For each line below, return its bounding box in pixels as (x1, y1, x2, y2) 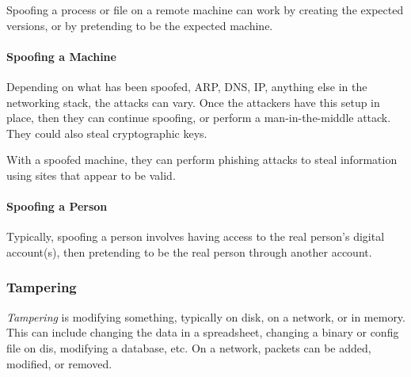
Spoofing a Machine (6, 48, 116, 64)
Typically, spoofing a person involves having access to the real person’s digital (6, 228, 385, 245)
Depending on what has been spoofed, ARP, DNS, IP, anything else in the (6, 78, 367, 94)
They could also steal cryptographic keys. (6, 124, 207, 141)
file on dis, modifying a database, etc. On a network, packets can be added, (6, 339, 371, 356)
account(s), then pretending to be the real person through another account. (6, 243, 372, 260)
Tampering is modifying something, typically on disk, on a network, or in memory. (6, 308, 405, 325)
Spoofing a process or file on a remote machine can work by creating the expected (6, 2, 404, 17)
